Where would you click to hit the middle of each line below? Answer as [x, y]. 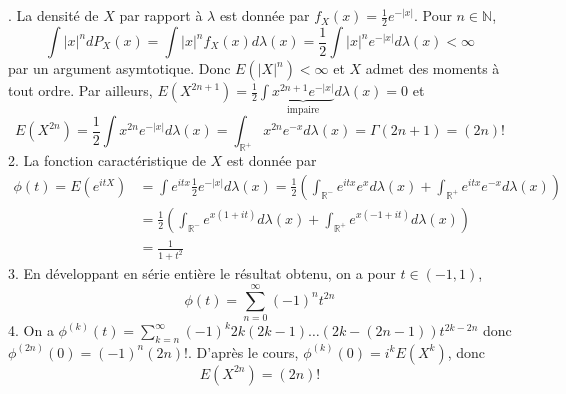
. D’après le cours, [243, 351]
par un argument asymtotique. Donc [119, 68]
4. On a [31, 330]
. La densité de [53, 15]
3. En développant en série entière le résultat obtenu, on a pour [202, 273]
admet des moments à [432, 68]
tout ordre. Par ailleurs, [80, 90]
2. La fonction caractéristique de [107, 160]
